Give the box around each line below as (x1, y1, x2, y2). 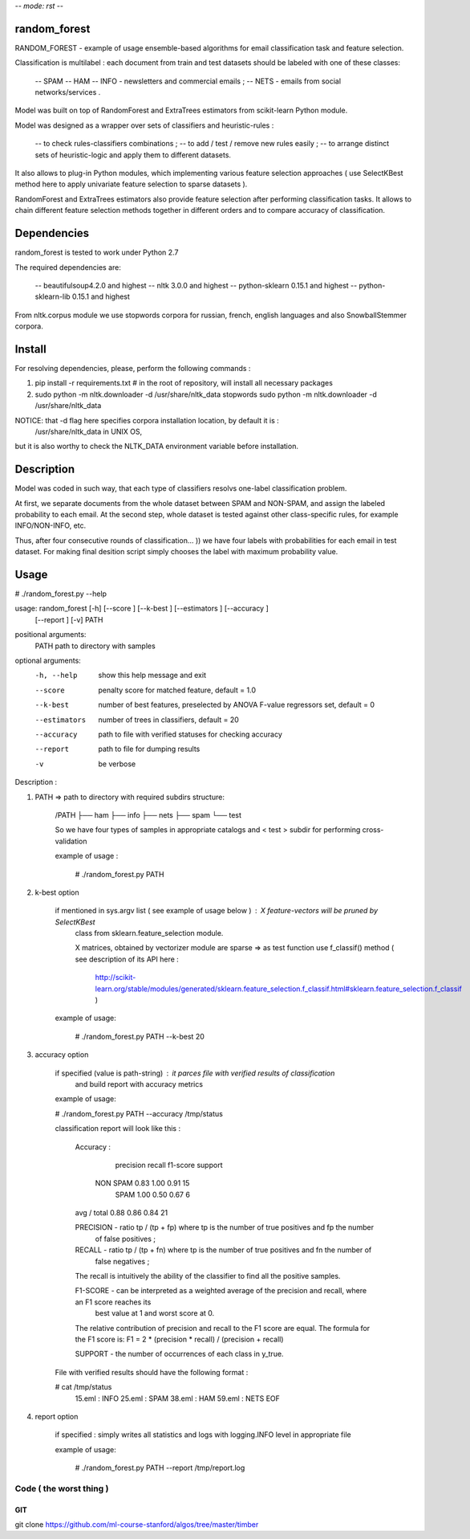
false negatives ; (95, 1256, 150, 1266)
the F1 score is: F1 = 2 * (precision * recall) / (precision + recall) (75, 1334, 284, 1344)
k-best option (34, 888, 79, 897)
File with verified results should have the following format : (55, 1367, 249, 1377)
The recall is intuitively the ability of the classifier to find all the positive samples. (75, 1272, 341, 1281)
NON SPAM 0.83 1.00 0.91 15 (95, 1178, 190, 1188)
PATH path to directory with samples (34, 641, 156, 651)
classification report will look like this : (55, 1124, 180, 1133)
